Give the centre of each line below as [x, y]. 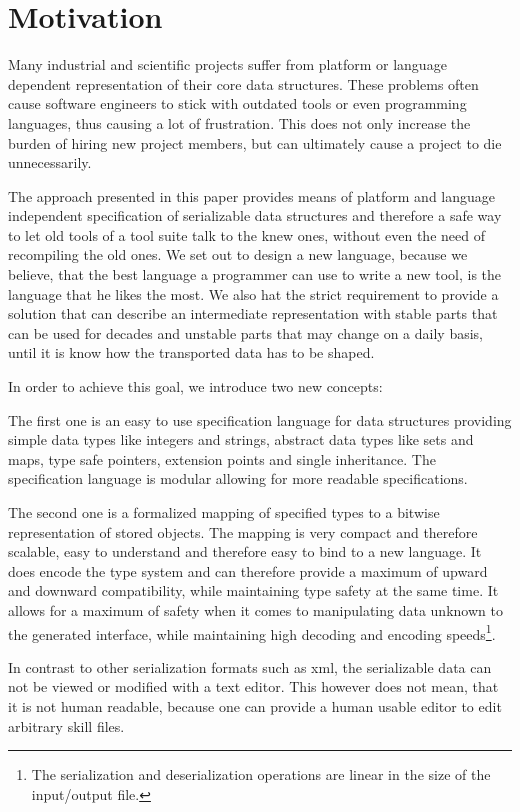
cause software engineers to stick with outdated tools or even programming [237, 103]
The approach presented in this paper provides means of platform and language [252, 195]
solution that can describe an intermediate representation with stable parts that [253, 313]
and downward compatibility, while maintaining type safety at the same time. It [253, 590]
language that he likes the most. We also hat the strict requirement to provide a [253, 293]
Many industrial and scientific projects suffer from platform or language [227, 64]
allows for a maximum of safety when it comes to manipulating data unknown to [255, 609]
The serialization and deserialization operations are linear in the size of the [261, 774]
